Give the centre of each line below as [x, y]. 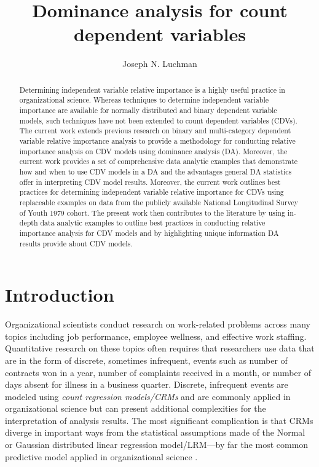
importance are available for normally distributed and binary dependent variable [148, 110]
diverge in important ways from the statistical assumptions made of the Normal [155, 432]
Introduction [60, 295]
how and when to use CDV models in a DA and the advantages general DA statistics [156, 171]
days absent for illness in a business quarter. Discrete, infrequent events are [147, 384]
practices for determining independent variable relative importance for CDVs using [152, 192]
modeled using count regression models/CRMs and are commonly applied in [148, 396]
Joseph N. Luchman [160, 64]
